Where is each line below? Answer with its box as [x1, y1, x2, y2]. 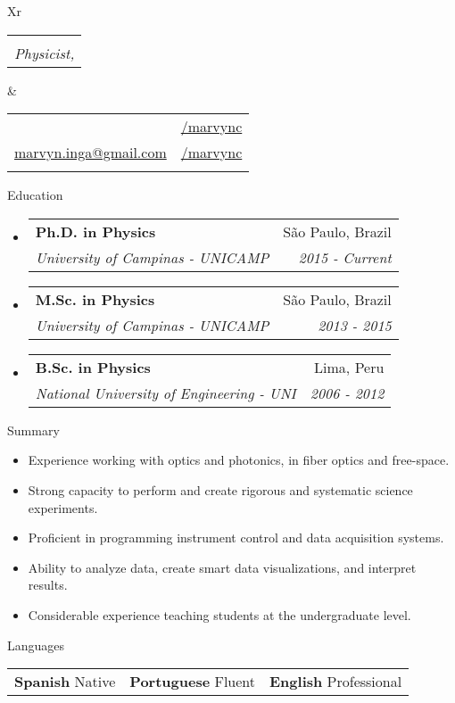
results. [28, 575, 68, 594]
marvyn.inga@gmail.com [14, 142, 167, 163]
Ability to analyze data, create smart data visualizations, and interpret [28, 558, 417, 576]
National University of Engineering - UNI [35, 382, 296, 403]
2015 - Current [298, 246, 392, 268]
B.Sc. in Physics [35, 356, 151, 377]
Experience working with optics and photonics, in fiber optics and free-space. [28, 451, 450, 469]
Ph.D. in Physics [35, 220, 156, 242]
